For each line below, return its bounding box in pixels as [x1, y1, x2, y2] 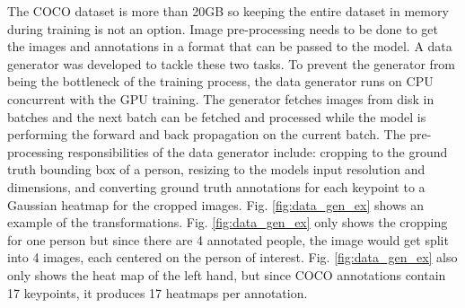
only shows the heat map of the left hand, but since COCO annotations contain [7, 265, 446, 284]
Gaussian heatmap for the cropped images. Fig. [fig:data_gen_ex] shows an [7, 195, 424, 214]
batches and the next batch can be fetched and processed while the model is [7, 107, 426, 126]
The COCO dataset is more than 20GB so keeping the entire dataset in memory [7, 2, 449, 20]
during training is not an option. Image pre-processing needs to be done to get [7, 19, 438, 38]
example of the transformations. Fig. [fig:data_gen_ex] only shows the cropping [7, 213, 448, 232]
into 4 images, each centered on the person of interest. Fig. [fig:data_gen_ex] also [7, 248, 458, 267]
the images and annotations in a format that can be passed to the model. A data [7, 37, 452, 56]
